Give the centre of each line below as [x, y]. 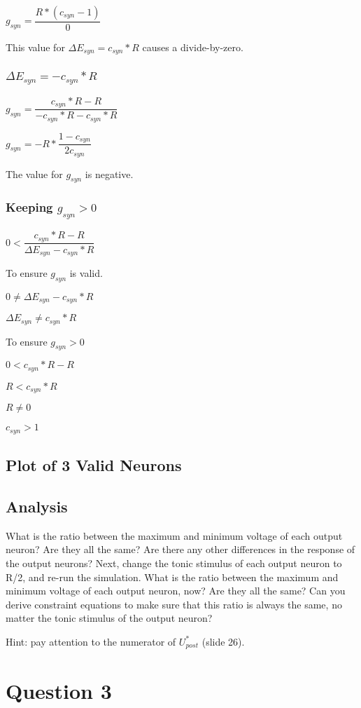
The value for [34, 173]
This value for [35, 47]
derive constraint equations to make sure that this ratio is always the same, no [174, 604]
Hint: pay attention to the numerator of [91, 641]
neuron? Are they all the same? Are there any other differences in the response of [180, 549]
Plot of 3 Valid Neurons [94, 465]
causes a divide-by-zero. [193, 47]
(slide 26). [223, 641]
